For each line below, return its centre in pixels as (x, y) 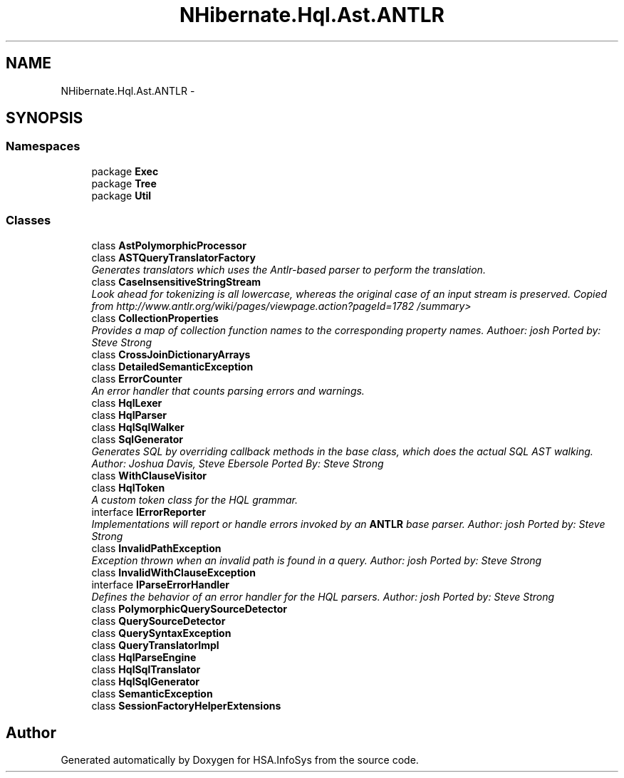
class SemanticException (152, 693)
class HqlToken (128, 487)
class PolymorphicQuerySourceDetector (189, 608)
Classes (28, 221)
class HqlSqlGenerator (146, 681)
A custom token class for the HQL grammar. (194, 499)
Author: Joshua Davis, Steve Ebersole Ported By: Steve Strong (238, 463)
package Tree (124, 183)
